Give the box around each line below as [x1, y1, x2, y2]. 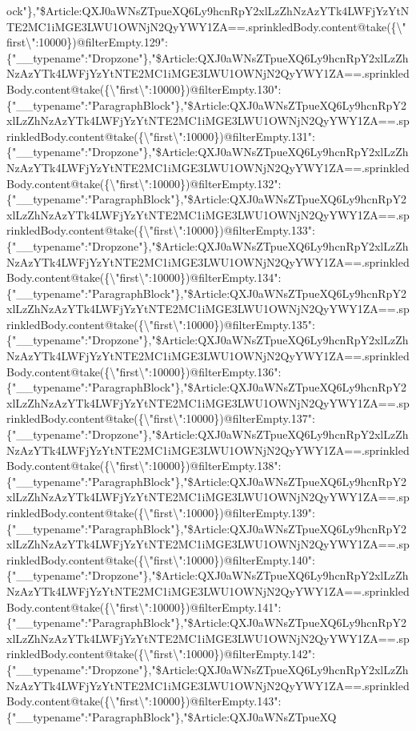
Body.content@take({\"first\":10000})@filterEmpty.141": [6, 598, 282, 615]
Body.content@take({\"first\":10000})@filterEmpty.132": [6, 175, 282, 191]
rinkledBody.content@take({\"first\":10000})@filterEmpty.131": [6, 127, 315, 144]
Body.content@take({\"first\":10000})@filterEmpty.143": [6, 693, 282, 709]
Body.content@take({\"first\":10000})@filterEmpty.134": [6, 269, 282, 286]
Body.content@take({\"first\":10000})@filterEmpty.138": [6, 457, 282, 474]
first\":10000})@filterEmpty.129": [6, 34, 168, 50]
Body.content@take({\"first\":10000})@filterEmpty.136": [6, 363, 282, 380]
